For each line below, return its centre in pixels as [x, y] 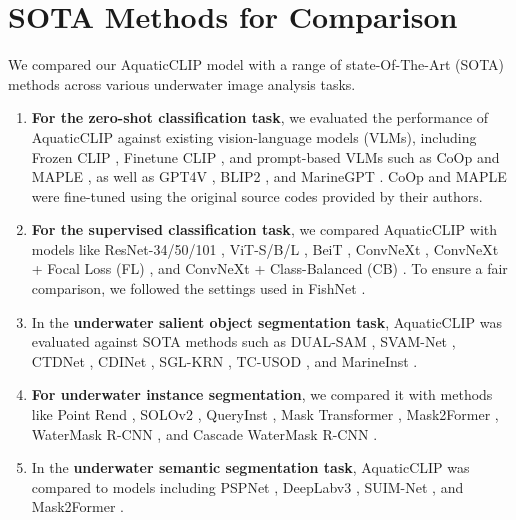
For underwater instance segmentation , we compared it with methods [262, 394]
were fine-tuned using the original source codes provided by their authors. [257, 195]
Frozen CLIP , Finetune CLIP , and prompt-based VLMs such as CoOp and [265, 156]
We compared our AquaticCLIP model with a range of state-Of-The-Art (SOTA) [256, 64]
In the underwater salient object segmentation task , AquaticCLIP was [266, 321]
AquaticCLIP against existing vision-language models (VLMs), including [254, 136]
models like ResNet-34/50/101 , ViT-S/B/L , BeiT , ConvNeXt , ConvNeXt [265, 248]
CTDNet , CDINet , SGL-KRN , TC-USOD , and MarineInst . [224, 360]
